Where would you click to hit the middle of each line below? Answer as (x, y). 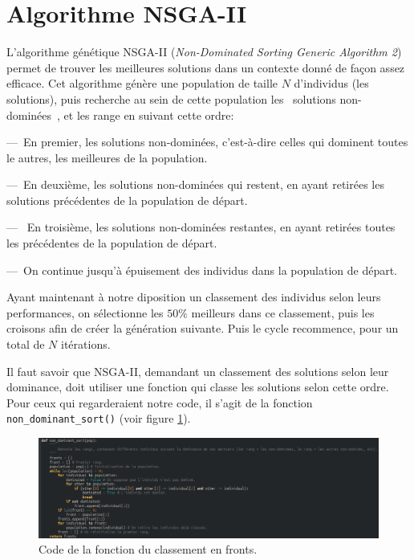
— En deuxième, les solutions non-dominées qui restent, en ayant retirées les (195, 184)
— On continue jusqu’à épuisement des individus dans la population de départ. (202, 270)
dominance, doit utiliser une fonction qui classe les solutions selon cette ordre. (198, 387)
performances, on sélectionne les (85, 312)
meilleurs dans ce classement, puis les (283, 312)
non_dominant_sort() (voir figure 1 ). (99, 418)
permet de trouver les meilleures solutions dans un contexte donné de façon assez (206, 67)
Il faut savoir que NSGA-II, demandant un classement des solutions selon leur (198, 371)
